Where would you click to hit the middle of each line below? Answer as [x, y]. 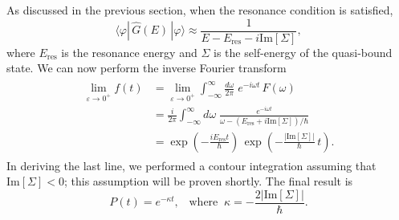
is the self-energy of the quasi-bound [303, 52]
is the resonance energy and [129, 52]
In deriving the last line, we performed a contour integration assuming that [191, 165]
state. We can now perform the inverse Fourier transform [147, 68]
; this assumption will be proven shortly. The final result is [208, 181]
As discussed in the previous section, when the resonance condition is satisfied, [200, 10]
